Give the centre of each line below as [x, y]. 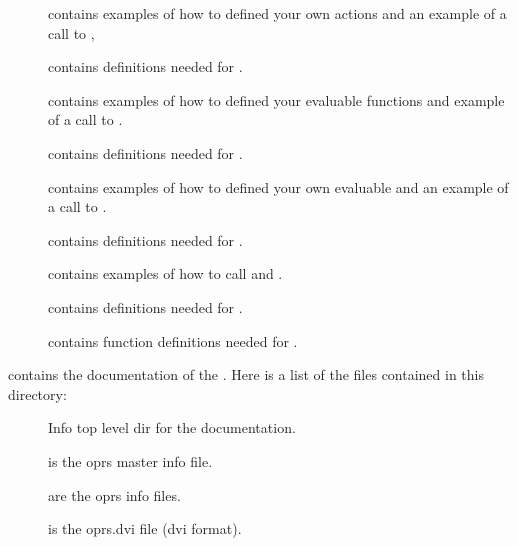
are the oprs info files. [114, 494]
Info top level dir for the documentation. [172, 427]
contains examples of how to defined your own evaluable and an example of [278, 186]
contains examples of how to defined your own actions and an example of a [277, 13]
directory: [37, 393]
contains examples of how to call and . [165, 273]
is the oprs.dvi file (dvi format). [145, 528]
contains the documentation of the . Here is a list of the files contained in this [246, 374]
